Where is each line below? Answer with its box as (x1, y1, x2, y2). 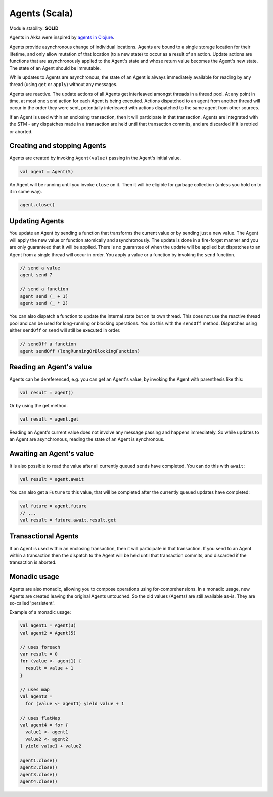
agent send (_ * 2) (20, 300, 68, 306)
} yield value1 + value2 (20, 743, 82, 749)
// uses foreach (20, 644, 61, 650)
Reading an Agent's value (9, 363, 92, 371)
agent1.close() (20, 757, 58, 763)
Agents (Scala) (9, 8, 73, 19)
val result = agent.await (20, 476, 84, 482)
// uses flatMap (20, 715, 61, 721)
